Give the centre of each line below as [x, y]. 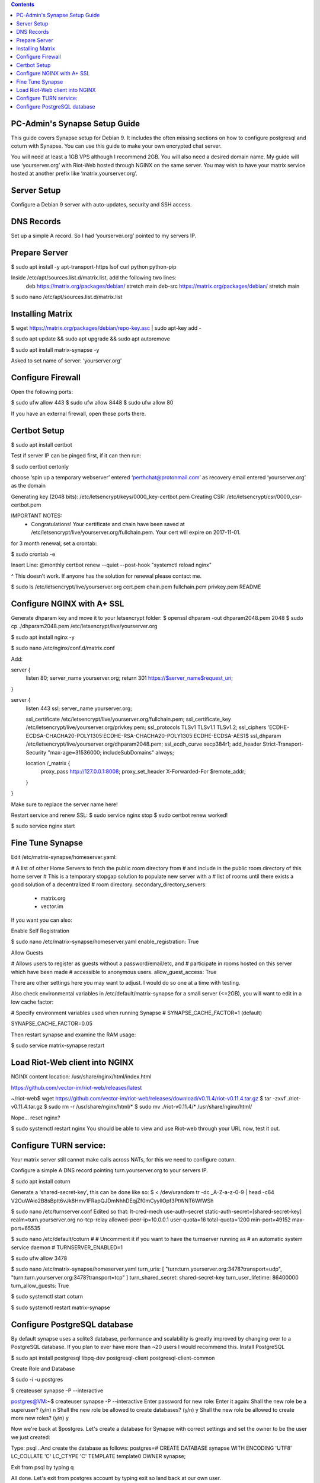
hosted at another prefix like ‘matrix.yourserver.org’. [74, 174]
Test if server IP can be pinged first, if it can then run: [76, 456]
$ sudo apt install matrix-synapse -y [55, 349]
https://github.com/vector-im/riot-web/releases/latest [76, 1087]
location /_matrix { [48, 763]
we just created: [31, 1437]
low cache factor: [32, 1002]
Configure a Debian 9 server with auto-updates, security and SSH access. [101, 205]
